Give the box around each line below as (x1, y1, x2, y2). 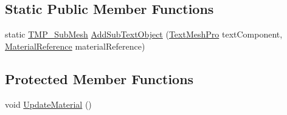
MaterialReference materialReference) (5, 39, 145, 52)
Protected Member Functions (5, 69, 194, 88)
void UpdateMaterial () (5, 97, 92, 110)
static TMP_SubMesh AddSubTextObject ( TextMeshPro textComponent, (5, 28, 283, 41)
